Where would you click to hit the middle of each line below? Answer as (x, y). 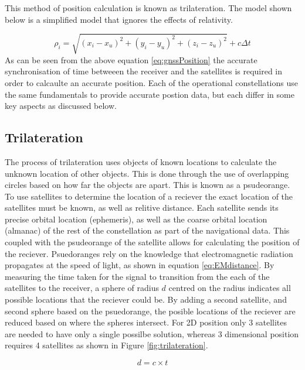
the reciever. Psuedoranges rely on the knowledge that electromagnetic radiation (149, 253)
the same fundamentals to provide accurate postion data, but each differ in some (150, 94)
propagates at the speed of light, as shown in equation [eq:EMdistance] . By (140, 265)
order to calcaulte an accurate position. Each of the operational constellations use (151, 82)
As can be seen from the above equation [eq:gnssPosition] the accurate (131, 59)
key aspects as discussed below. (61, 106)
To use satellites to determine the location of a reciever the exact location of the (149, 196)
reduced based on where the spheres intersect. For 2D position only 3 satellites (146, 322)
